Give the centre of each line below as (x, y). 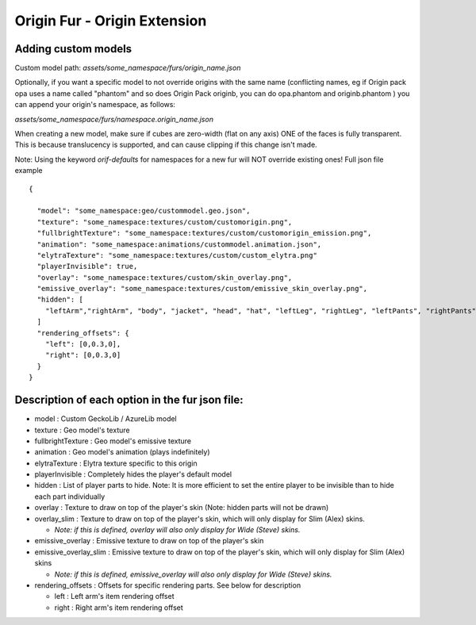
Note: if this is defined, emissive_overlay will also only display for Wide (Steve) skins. (193, 574)
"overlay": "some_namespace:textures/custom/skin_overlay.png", (165, 277)
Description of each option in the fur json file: (129, 400)
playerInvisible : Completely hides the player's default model (133, 474)
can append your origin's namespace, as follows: (95, 105)
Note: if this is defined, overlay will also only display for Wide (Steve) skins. (177, 530)
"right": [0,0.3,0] (83, 355)
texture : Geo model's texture (82, 430)
